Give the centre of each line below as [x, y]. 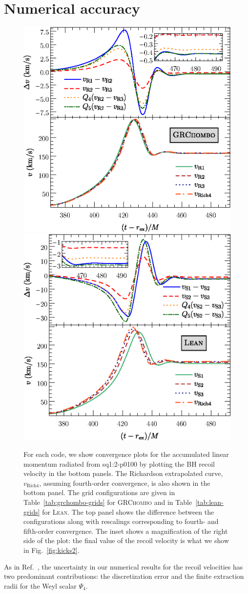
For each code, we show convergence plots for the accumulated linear [126, 454]
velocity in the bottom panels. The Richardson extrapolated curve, [123, 473]
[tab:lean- [209, 502]
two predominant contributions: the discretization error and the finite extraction [124, 576]
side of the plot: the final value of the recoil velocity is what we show [126, 540]
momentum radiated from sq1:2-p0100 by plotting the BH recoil [119, 463]
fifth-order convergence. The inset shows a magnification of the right [126, 531]
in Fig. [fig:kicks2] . [52, 550]
